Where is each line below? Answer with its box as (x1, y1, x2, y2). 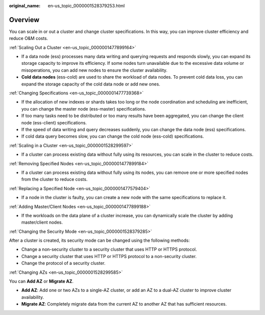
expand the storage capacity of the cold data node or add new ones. (21, 81, 160, 87)
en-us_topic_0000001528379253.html (48, 3, 125, 8)
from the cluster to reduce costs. (21, 176, 88, 182)
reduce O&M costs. (9, 35, 49, 41)
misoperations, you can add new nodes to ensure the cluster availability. (21, 67, 168, 73)
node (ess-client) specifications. (21, 119, 87, 125)
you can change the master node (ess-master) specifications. (21, 106, 147, 112)
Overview (9, 15, 40, 24)
